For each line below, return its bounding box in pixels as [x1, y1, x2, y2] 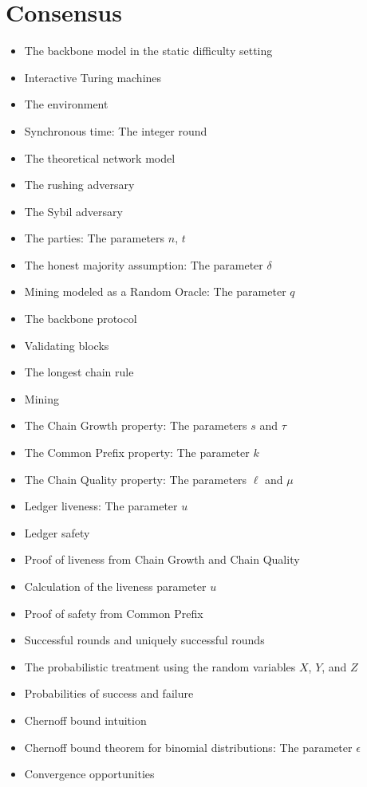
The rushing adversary [24, 176, 135, 193]
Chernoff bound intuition [24, 711, 147, 728]
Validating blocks [24, 336, 109, 353]
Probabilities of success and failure [24, 685, 194, 702]
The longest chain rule [24, 364, 134, 380]
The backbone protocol [24, 310, 137, 327]
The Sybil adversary [24, 203, 123, 219]
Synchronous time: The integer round [24, 122, 207, 139]
